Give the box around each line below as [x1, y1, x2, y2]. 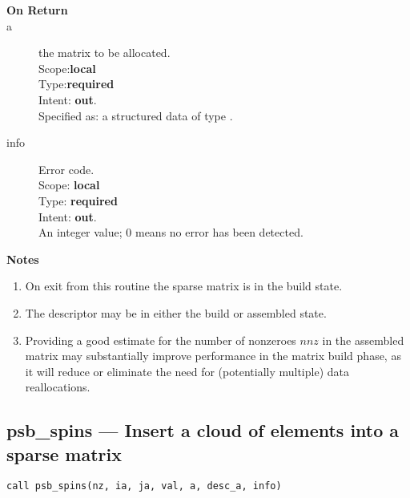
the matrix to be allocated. [38, 44, 171, 61]
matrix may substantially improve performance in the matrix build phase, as [25, 347, 401, 364]
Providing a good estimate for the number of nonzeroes [25, 331, 296, 348]
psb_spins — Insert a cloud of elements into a [6, 418, 400, 443]
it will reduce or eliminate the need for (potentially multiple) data [25, 362, 349, 379]
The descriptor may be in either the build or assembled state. [25, 304, 327, 321]
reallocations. [25, 379, 90, 395]
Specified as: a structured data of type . [38, 107, 233, 123]
